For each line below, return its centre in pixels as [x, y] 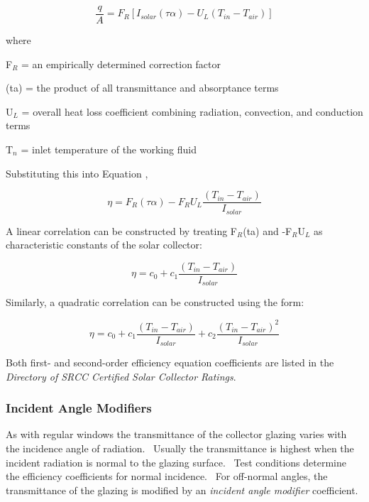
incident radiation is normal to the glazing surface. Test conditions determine [176, 462]
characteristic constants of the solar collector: [104, 245]
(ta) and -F [268, 230]
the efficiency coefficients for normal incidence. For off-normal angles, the [167, 476]
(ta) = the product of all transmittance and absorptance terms [142, 88]
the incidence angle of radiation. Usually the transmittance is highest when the [180, 448]
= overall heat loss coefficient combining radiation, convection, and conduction [192, 111]
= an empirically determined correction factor [121, 64]
